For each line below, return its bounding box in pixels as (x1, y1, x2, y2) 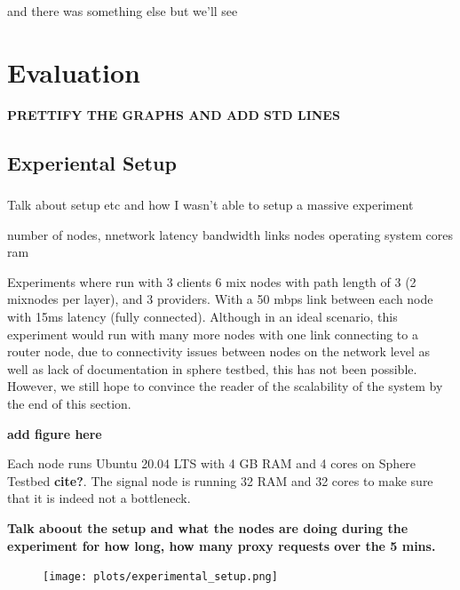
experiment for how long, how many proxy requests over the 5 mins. (7, 536, 436, 554)
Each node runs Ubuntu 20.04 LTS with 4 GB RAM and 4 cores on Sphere (7, 454, 416, 473)
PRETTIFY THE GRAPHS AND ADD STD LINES (7, 105, 340, 124)
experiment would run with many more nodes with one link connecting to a (7, 324, 418, 343)
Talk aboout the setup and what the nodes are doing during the (7, 518, 408, 537)
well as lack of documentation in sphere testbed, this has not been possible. (7, 359, 417, 378)
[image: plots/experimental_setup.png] (43, 570, 278, 584)
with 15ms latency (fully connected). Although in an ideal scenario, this (7, 307, 398, 325)
